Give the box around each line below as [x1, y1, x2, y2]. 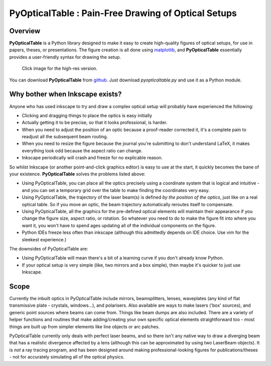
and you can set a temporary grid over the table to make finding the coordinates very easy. [22, 187, 210, 193]
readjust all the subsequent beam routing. [22, 134, 108, 140]
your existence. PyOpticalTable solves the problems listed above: [9, 171, 146, 177]
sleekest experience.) [22, 236, 67, 242]
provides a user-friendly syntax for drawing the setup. [9, 54, 121, 60]
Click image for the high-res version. [22, 65, 98, 71]
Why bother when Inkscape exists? [9, 90, 122, 99]
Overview [9, 27, 41, 35]
